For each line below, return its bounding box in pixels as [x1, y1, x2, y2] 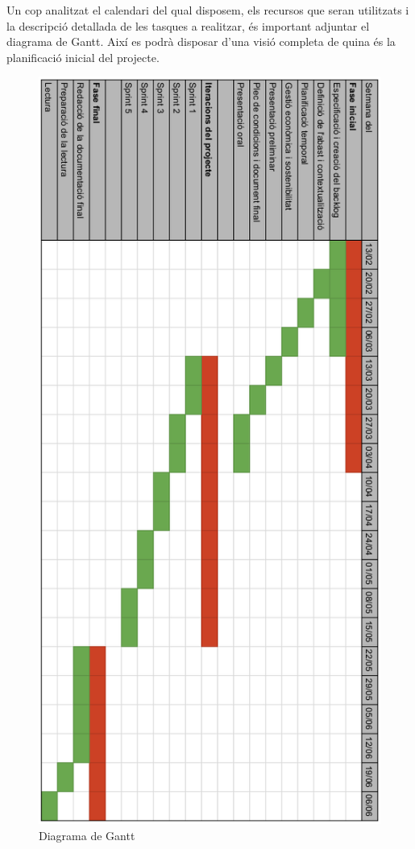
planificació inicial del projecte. [6, 48, 160, 65]
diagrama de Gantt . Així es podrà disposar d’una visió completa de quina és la [6, 33, 396, 50]
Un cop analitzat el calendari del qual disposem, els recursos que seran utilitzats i [6, 2, 409, 18]
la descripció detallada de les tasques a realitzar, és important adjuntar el [6, 17, 370, 34]
